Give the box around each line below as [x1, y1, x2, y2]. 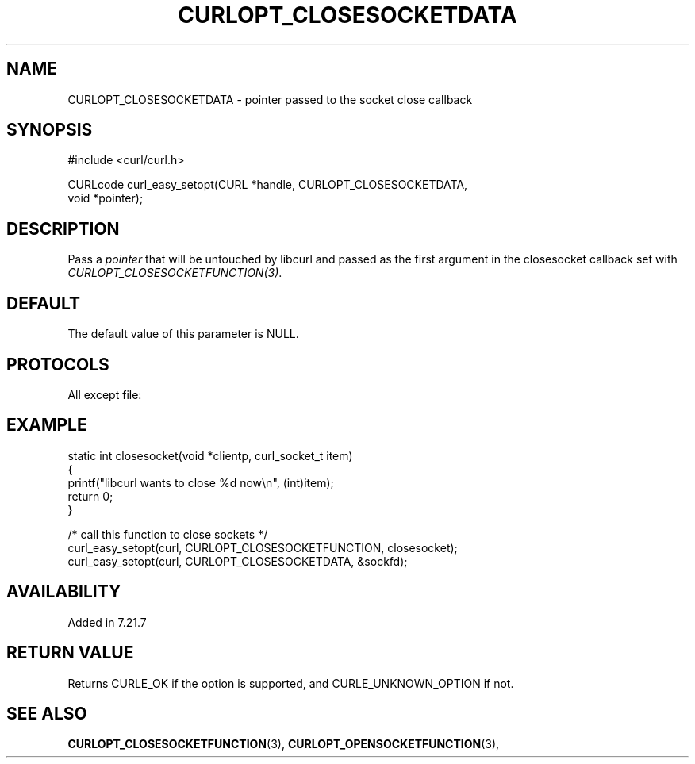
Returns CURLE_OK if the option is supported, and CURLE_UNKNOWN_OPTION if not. [67, 676, 514, 690]
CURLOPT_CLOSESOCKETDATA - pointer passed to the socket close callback [67, 92, 473, 106]
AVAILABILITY [6, 582, 121, 602]
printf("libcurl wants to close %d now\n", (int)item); [67, 475, 334, 489]
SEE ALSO [6, 703, 87, 724]
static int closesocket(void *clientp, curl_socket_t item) [67, 448, 353, 463]
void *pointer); [67, 191, 144, 205]
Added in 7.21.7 [67, 615, 147, 629]
